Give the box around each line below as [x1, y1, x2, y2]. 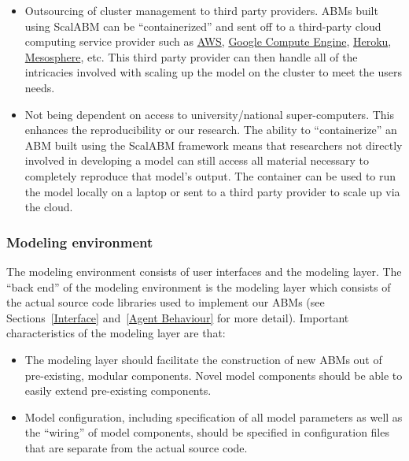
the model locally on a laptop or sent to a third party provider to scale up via [24, 183, 400, 199]
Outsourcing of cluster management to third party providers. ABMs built [24, 2, 378, 18]
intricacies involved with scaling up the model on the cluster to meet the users [24, 64, 402, 80]
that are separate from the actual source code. [24, 439, 248, 455]
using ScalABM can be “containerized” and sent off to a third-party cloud [24, 17, 381, 34]
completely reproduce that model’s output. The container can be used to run [24, 167, 396, 184]
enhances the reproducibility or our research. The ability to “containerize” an [24, 121, 397, 138]
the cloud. [24, 199, 73, 215]
